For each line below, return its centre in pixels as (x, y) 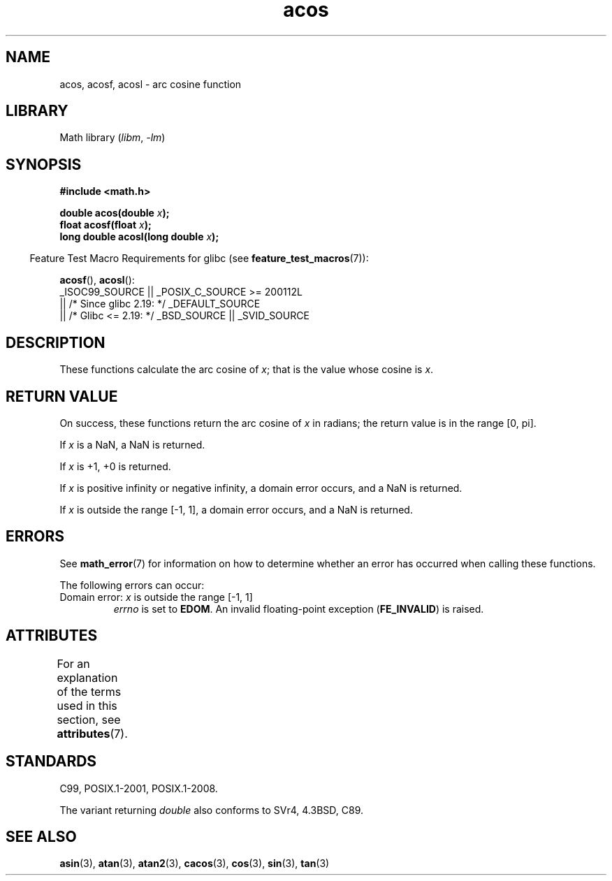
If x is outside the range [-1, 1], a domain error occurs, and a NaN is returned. (236, 509)
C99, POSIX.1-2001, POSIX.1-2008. (139, 788)
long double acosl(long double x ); (139, 237)
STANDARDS (51, 762)
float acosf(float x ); (105, 225)
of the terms (89, 691)
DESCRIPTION (56, 342)
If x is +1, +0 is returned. (115, 466)
